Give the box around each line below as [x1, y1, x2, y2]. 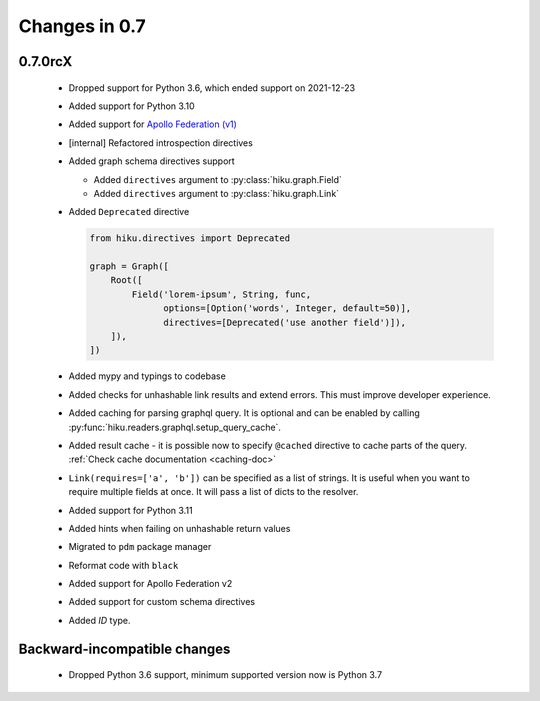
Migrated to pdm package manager [68, 541, 212, 553]
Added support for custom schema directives [68, 596, 255, 608]
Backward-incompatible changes [18, 640, 231, 657]
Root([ [110, 275, 143, 286]
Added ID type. [68, 614, 131, 626]
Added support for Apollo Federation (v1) [68, 118, 237, 130]
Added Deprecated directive [68, 206, 190, 218]
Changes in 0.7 [18, 15, 147, 37]
